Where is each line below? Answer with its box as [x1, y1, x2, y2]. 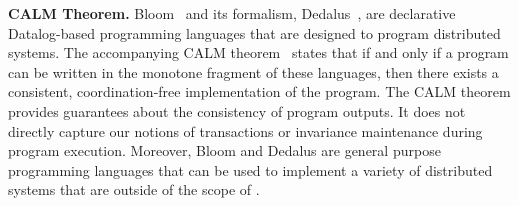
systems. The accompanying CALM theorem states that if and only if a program [8, 42, 509, 63]
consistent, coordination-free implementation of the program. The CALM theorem [8, 81, 511, 102]
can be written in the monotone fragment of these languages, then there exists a [8, 61, 499, 82]
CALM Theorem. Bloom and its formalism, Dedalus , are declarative [8, 3, 456, 23]
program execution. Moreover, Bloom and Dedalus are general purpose [8, 140, 441, 161]
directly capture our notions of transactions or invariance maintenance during [8, 120, 483, 141]
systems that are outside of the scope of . [8, 179, 260, 200]
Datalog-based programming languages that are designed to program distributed [8, 22, 501, 43]
